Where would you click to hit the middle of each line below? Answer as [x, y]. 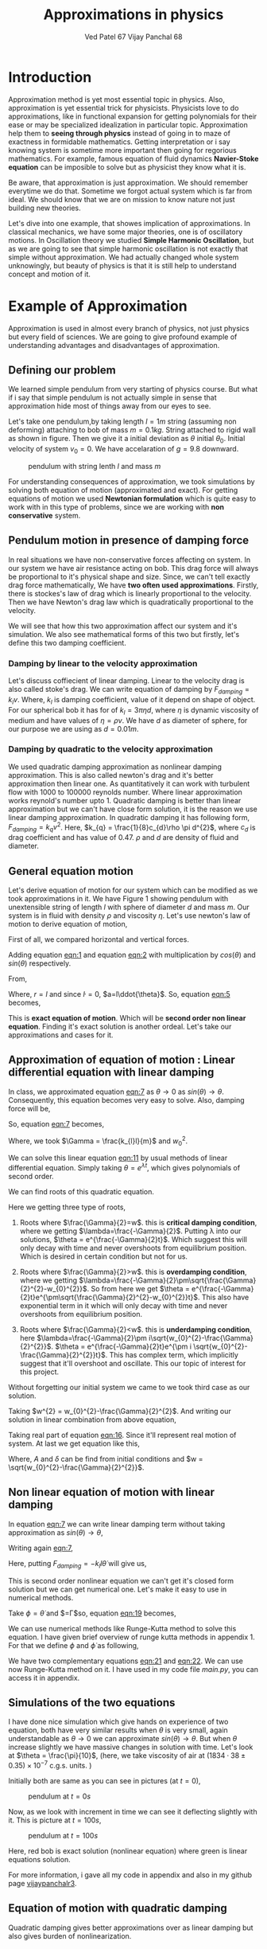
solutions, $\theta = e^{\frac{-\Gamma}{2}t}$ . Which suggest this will [133, 1240]
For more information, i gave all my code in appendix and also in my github [130, 1875]
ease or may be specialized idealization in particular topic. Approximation [128, 124]
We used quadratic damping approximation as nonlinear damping [115, 767]
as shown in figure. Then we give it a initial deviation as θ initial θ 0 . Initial [127, 439]
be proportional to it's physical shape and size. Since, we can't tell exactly [129, 576]
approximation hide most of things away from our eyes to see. [110, 406]
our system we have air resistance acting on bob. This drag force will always [133, 568]
